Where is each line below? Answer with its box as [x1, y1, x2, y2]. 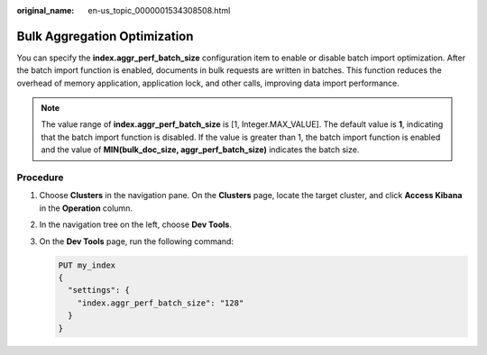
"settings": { [68, 285, 131, 296]
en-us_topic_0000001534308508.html [87, 5, 231, 15]
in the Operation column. [39, 203, 133, 214]
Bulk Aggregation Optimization [16, 28, 194, 44]
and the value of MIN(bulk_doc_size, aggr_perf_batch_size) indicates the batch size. [41, 144, 360, 155]
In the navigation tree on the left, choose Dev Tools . [39, 219, 232, 230]
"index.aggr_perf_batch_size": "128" [77, 297, 244, 308]
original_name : [16, 5, 75, 15]
